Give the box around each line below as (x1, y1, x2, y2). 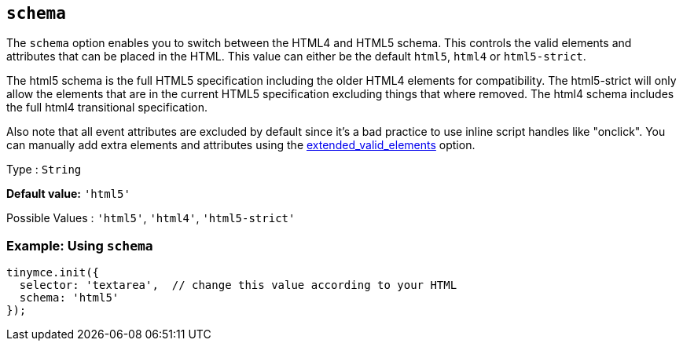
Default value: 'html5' (6, 187, 130, 201)
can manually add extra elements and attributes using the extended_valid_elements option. (6, 138, 476, 152)
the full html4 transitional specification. (6, 100, 207, 115)
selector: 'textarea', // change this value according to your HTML (19, 279, 457, 292)
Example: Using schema (6, 237, 153, 254)
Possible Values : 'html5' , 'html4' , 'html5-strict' (6, 211, 296, 225)
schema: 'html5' (19, 291, 119, 305)
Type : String (6, 163, 82, 177)
